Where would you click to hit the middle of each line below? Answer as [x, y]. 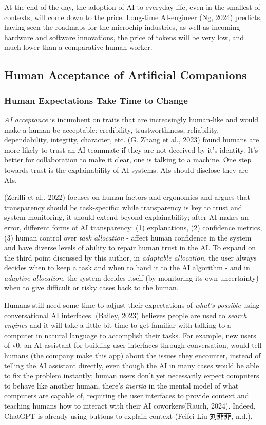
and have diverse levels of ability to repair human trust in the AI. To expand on [130, 247]
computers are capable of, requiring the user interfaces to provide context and [127, 395]
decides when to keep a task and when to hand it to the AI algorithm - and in [127, 267]
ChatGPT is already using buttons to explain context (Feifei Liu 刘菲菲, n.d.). [128, 415]
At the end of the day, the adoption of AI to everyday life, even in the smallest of [132, 7]
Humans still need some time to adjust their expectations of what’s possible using [132, 305]
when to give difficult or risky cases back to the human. [91, 288]
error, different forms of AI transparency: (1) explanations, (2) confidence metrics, [133, 227]
